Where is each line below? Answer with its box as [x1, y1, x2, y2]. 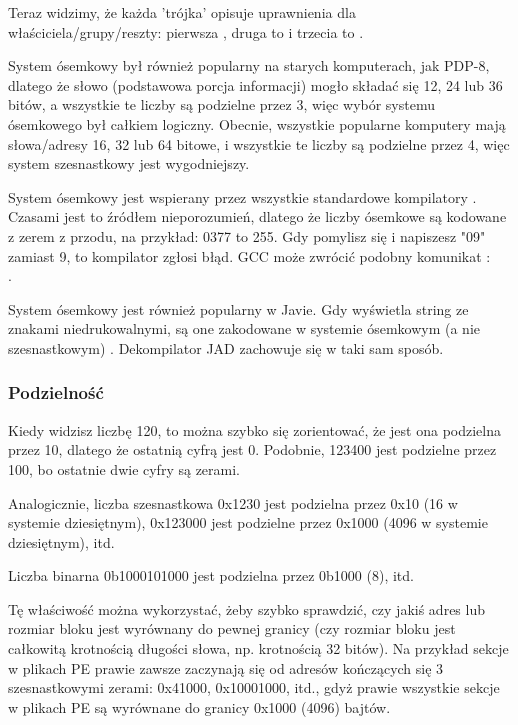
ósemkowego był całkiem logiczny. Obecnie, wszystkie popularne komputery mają [8, 113, 506, 134]
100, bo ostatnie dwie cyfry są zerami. [8, 458, 240, 479]
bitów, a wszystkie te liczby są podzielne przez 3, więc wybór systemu [8, 94, 435, 115]
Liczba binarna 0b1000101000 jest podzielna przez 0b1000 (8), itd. [8, 565, 414, 586]
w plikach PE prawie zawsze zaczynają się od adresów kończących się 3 [8, 657, 444, 678]
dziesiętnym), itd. [8, 531, 115, 552]
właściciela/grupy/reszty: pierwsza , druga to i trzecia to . [8, 21, 364, 42]
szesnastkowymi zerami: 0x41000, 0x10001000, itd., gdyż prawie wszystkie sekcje [8, 677, 500, 698]
